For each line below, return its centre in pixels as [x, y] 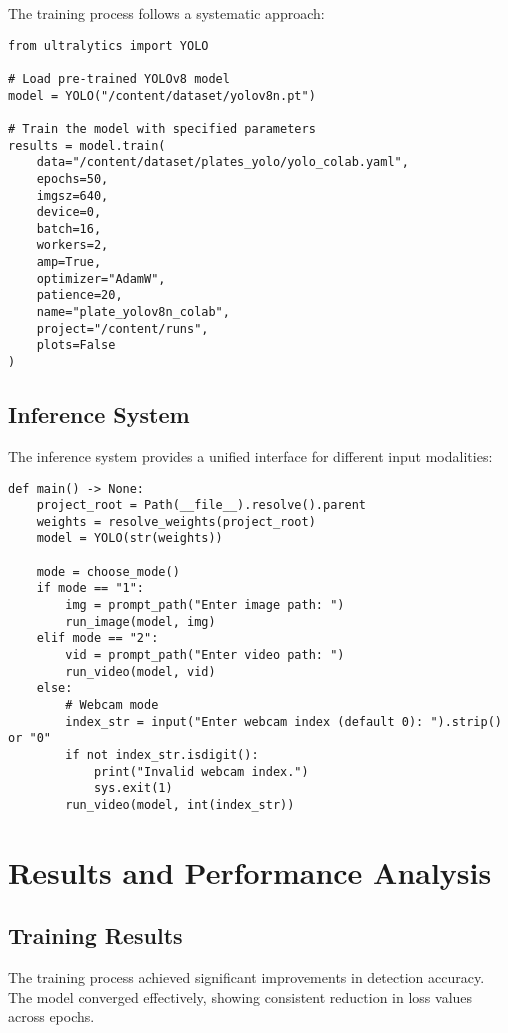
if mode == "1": [90, 588]
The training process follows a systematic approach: [166, 13]
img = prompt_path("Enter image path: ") [205, 605]
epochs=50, [72, 178]
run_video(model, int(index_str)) [180, 804]
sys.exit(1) [133, 788]
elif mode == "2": [97, 638]
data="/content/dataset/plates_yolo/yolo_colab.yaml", [222, 162]
